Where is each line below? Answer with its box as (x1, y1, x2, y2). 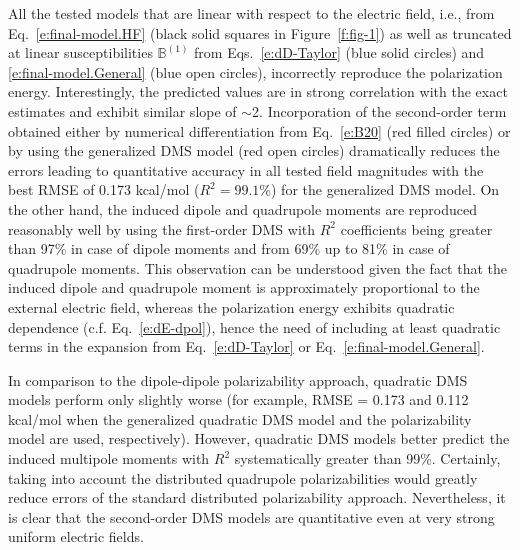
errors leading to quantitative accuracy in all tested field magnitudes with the (8, 159, 484, 180)
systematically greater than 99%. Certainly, (234, 448, 501, 469)
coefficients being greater (340, 218, 493, 239)
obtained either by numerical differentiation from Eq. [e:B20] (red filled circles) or (8, 120, 511, 141)
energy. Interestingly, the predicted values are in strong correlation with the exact (8, 81, 508, 102)
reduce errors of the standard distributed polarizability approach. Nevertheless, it (8, 487, 506, 508)
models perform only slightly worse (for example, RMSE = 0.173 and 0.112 (8, 389, 469, 410)
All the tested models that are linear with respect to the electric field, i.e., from (8, 3, 495, 23)
